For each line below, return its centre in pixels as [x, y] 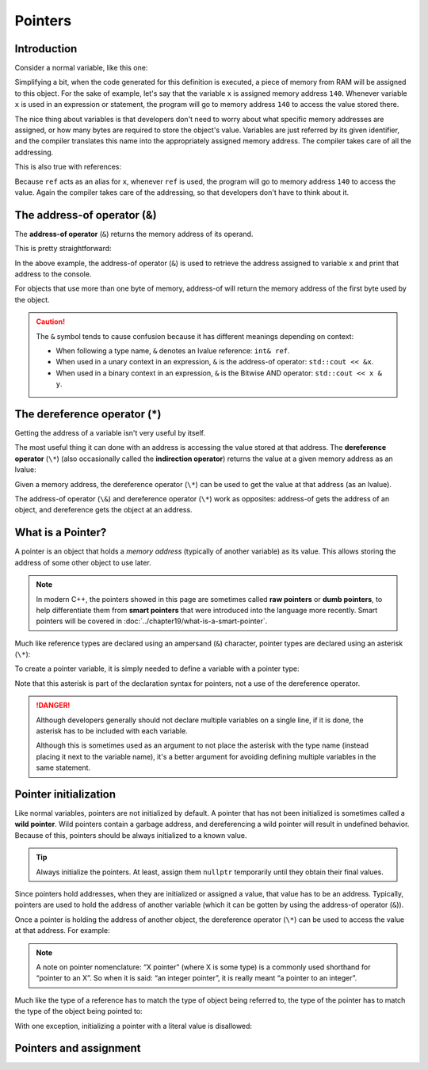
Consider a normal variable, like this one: [81, 68]
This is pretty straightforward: [63, 249]
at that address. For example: [62, 931]
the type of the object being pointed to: [78, 1011]
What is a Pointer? [61, 533]
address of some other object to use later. [83, 562]
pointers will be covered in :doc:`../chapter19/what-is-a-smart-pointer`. [152, 621]
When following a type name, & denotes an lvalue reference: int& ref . [173, 351]
